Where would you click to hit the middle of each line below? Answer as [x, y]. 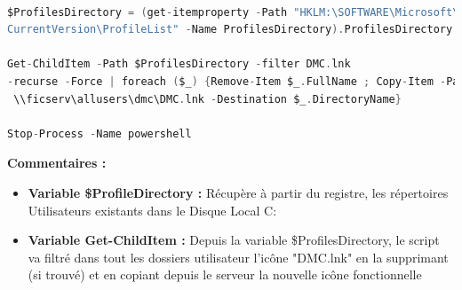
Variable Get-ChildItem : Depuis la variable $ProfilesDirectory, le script [234, 240]
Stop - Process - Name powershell [100, 133]
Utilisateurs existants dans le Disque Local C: [152, 210]
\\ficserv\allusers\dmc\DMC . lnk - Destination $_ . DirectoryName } [207, 99]
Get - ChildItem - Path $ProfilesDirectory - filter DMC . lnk [179, 64]
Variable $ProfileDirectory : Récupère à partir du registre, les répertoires [238, 192]
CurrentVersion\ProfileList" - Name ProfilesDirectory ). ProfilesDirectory [230, 30]
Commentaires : [57, 163]
